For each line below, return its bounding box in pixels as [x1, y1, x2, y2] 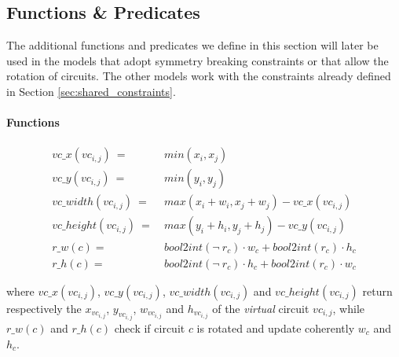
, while [332, 300, 364, 316]
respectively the [6, 300, 82, 316]
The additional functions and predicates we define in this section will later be [6, 37, 379, 53]
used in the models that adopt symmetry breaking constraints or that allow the [6, 52, 389, 68]
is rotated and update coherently [196, 320, 355, 336]
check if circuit [114, 320, 185, 336]
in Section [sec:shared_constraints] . [6, 83, 176, 99]
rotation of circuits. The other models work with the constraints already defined [6, 68, 391, 84]
